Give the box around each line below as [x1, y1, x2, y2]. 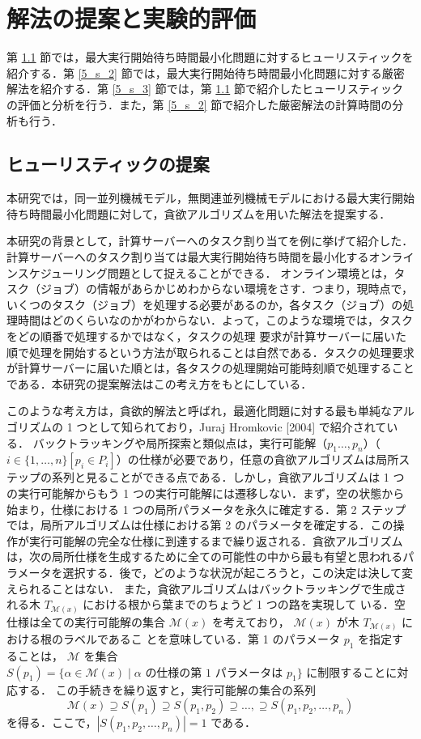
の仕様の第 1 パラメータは [145, 667, 283, 679]
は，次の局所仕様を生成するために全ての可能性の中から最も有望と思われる [6, 548, 403, 565]
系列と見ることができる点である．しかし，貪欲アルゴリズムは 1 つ [51, 469, 405, 486]
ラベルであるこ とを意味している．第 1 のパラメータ [62, 631, 341, 648]
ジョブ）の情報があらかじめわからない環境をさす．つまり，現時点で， [40, 280, 413, 297]
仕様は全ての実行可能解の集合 [6, 613, 165, 630]
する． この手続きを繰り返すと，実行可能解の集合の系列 [17, 681, 317, 698]
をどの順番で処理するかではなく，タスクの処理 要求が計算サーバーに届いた [6, 328, 407, 345]
